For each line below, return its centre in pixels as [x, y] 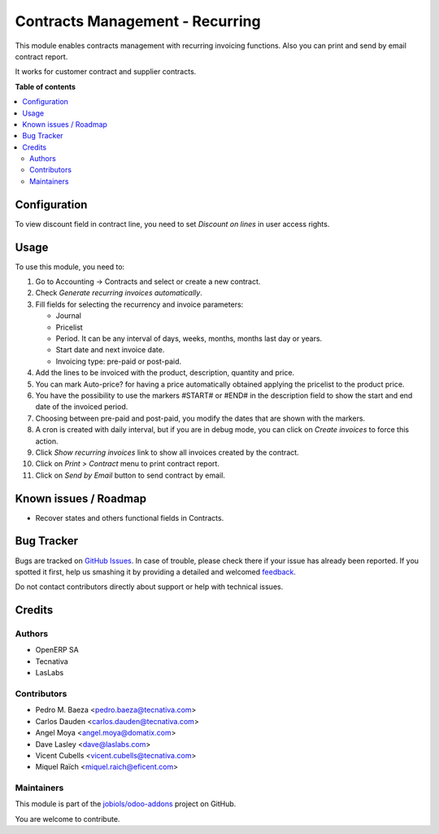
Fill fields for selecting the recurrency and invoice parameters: [139, 304]
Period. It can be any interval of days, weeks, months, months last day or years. [189, 338]
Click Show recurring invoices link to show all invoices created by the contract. [167, 452]
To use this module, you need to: [70, 266]
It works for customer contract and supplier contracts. [106, 72]
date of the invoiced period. [82, 407]
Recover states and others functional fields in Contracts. [130, 517]
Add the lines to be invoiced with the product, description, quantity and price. [165, 373]
